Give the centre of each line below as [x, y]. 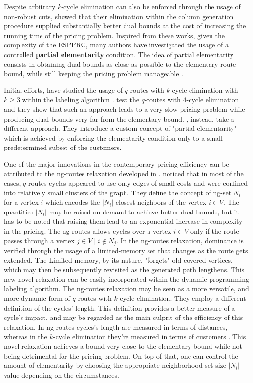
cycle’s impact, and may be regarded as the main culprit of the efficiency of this [124, 317]
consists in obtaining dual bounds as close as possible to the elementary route [120, 64]
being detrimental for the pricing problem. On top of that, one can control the [121, 355]
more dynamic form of [37, 298]
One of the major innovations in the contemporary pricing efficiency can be [116, 163]
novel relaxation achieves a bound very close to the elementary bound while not [123, 346]
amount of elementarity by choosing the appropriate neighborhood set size [115, 365]
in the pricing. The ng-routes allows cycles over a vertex [88, 231]
